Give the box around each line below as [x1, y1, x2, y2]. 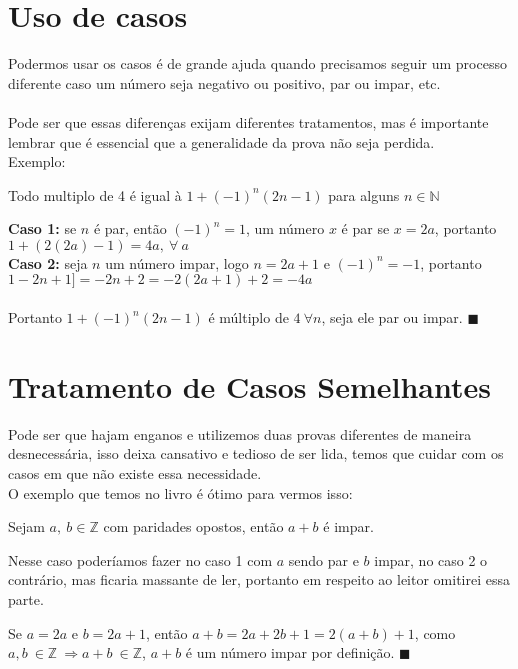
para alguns [328, 184, 400, 205]
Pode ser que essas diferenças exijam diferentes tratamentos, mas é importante [8, 111, 489, 132]
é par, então [93, 218, 167, 239]
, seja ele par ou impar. [321, 307, 463, 328]
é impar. [323, 516, 374, 537]
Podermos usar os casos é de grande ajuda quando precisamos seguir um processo [8, 53, 507, 74]
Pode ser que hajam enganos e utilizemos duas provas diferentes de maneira [8, 423, 472, 444]
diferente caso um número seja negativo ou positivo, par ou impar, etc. [8, 72, 441, 93]
